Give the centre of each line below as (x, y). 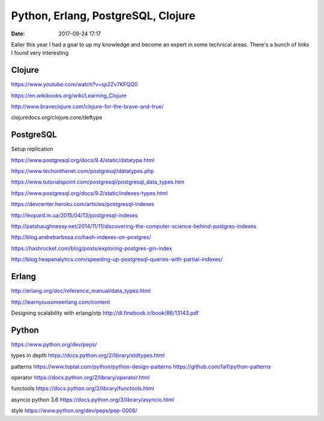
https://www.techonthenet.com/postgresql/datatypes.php (82, 171)
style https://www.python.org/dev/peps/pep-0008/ (74, 411)
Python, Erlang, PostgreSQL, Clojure (103, 16)
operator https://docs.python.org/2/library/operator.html (80, 377)
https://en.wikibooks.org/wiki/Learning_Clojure (69, 95)
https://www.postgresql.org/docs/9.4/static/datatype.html (83, 160)
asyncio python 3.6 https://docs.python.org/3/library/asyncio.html (92, 399)
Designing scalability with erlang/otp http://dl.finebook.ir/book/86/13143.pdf (105, 313)
